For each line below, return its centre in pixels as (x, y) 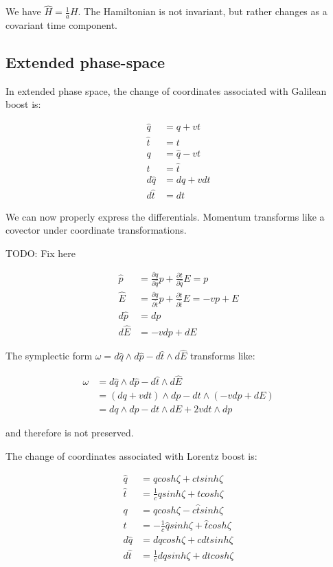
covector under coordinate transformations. (96, 230)
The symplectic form (49, 356)
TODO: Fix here (41, 253)
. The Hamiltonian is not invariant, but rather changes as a (203, 11)
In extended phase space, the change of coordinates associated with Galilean (166, 90)
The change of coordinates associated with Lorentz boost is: (131, 455)
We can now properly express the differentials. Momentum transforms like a (165, 216)
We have (23, 11)
